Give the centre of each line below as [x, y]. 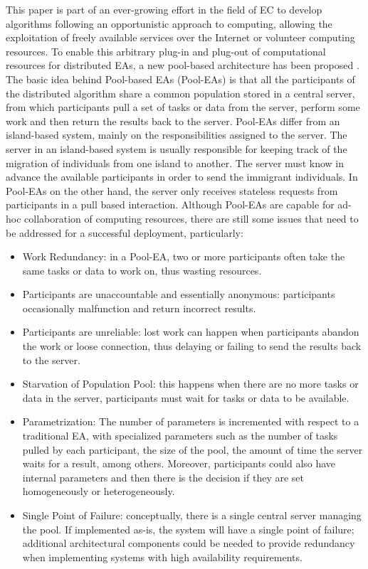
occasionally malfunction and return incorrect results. [139, 308]
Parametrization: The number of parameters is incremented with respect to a [191, 421]
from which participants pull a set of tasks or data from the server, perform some [183, 107]
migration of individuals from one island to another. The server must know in [175, 163]
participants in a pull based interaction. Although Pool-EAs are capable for [170, 204]
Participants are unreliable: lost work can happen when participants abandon [191, 332]
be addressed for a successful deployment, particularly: [125, 232]
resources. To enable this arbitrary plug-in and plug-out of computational [166, 51]
